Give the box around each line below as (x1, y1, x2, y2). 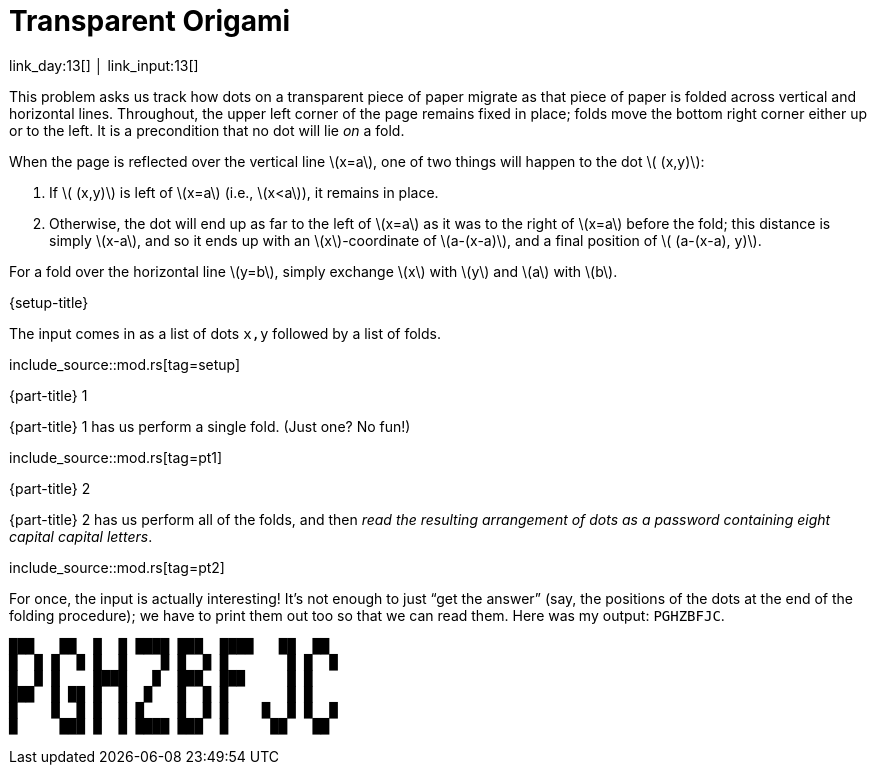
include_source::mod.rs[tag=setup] (9, 355, 241, 373)
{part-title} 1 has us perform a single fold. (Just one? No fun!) (9, 417, 411, 435)
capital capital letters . (9, 527, 153, 545)
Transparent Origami (9, 4, 291, 38)
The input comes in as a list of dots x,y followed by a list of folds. (9, 324, 441, 342)
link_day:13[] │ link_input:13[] (9, 56, 199, 74)
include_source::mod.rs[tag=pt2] (9, 558, 225, 576)
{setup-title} (9, 293, 89, 311)
